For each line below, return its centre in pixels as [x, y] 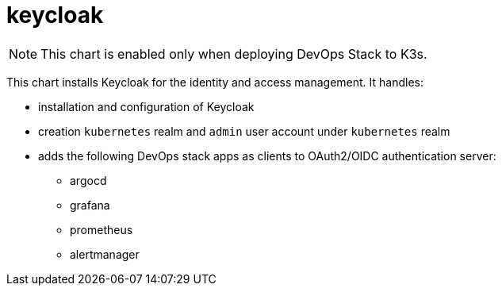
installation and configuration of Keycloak [146, 106]
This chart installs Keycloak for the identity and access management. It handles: [215, 82]
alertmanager [105, 254]
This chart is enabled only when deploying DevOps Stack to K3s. [234, 54]
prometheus [102, 229]
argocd [88, 180]
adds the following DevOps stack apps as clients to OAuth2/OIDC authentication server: [267, 156]
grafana [90, 205]
